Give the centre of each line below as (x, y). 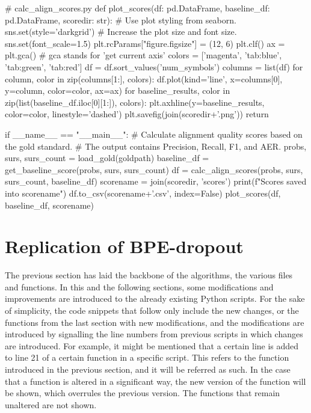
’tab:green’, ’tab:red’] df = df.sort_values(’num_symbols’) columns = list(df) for (154, 66)
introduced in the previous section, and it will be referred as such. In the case (148, 369)
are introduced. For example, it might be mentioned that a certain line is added (152, 345)
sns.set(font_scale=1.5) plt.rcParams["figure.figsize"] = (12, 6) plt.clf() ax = (145, 43)
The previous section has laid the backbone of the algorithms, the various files (149, 275)
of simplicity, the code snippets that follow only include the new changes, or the (152, 310)
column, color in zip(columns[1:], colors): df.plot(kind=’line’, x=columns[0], (144, 78)
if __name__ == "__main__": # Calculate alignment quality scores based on (154, 134)
